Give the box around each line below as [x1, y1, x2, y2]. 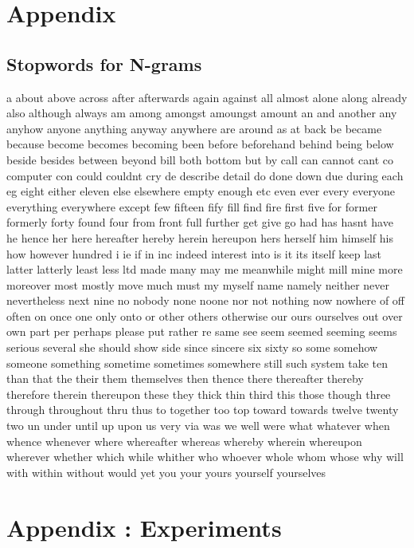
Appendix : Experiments [6, 511, 282, 543]
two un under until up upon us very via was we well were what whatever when [6, 417, 390, 434]
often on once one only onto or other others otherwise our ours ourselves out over [6, 307, 403, 324]
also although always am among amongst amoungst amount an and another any [6, 104, 397, 121]
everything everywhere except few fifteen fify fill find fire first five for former [6, 198, 377, 215]
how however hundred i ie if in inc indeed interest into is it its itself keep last [6, 245, 382, 262]
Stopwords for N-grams [6, 51, 202, 76]
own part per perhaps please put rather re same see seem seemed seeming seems [6, 323, 397, 340]
